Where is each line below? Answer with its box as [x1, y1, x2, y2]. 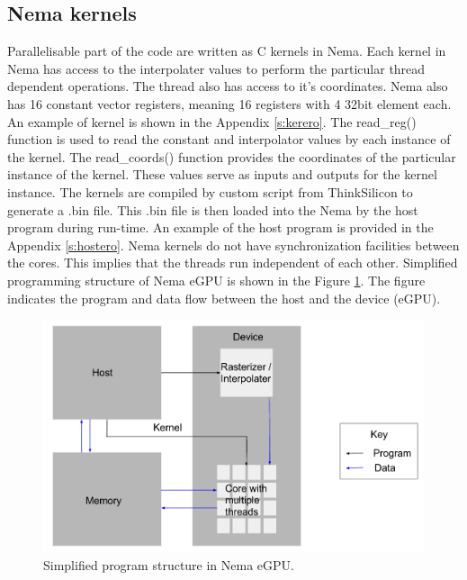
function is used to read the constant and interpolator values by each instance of [7, 130, 451, 149]
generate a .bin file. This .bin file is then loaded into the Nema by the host [7, 200, 418, 219]
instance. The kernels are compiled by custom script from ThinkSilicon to [7, 182, 413, 201]
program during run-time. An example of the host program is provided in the [7, 218, 434, 237]
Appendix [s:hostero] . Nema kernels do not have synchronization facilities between [7, 235, 460, 254]
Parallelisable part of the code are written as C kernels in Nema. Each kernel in [7, 41, 446, 60]
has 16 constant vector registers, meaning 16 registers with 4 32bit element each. [7, 94, 452, 113]
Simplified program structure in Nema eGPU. [43, 556, 294, 574]
